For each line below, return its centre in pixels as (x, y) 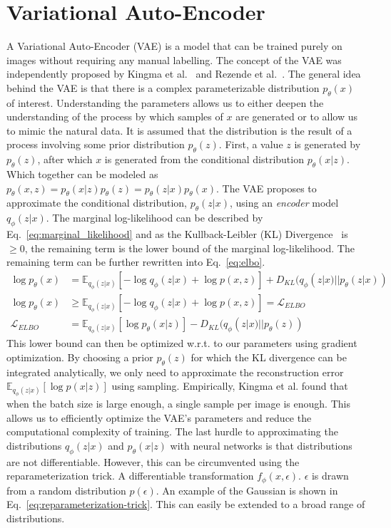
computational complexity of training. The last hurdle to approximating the (172, 431)
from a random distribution (66, 490)
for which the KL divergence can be (269, 357)
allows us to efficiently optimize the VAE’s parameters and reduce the (159, 417)
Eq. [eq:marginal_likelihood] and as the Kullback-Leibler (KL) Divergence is (177, 234)
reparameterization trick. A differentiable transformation (130, 476)
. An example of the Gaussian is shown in (247, 490)
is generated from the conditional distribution (204, 159)
